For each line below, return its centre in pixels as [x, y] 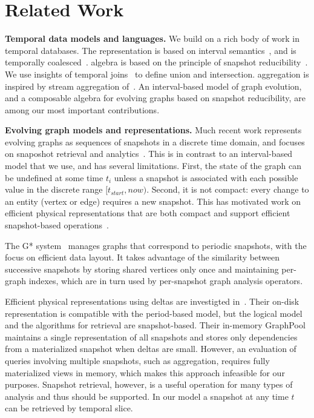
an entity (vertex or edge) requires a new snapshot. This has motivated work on [153, 201]
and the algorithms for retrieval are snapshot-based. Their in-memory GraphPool [155, 325]
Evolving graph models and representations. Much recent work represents [153, 130]
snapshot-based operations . [57, 225]
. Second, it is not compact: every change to [228, 189]
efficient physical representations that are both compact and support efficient [148, 213]
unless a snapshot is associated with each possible [206, 177]
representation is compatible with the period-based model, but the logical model [154, 313]
